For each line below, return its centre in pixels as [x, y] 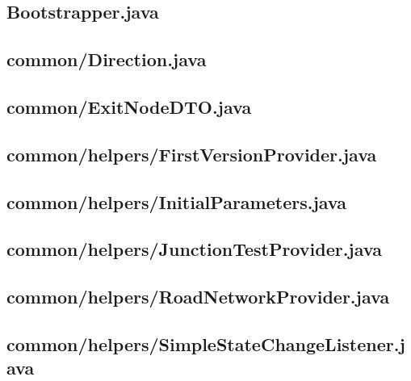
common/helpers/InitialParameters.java [176, 201]
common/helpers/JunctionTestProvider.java [194, 249]
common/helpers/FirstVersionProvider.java [192, 154]
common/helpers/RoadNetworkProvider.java [198, 297]
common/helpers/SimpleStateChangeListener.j [206, 343]
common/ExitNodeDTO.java [129, 106]
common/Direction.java [107, 59]
